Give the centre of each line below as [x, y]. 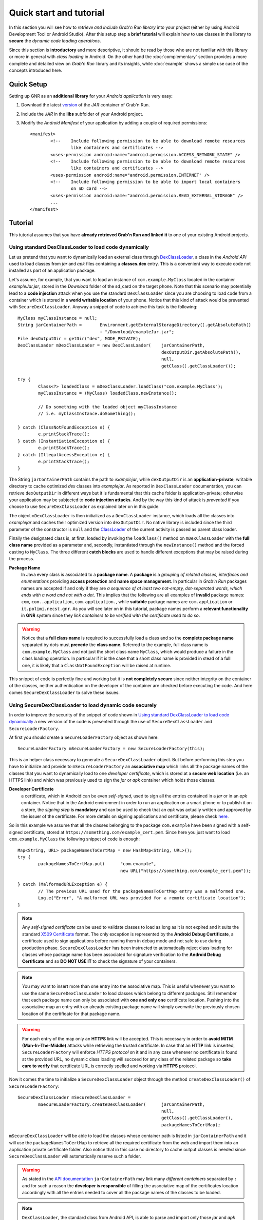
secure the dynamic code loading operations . [55, 41]
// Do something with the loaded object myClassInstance [108, 407]
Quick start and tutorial [57, 13]
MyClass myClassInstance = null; [57, 318]
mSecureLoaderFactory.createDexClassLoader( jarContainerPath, [122, 1104]
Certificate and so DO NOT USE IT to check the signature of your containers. [100, 961]
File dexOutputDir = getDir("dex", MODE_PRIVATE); [79, 338]
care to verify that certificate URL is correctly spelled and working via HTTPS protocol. [110, 1066]
